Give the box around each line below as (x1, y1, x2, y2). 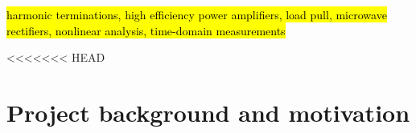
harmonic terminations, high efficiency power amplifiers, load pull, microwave (6, 6, 387, 22)
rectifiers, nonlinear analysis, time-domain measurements (6, 22, 286, 38)
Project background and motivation (6, 95, 410, 128)
